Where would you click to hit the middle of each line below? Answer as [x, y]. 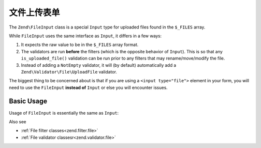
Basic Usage [28, 101]
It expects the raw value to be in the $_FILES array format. [80, 45]
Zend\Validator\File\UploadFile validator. [69, 72]
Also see [18, 121]
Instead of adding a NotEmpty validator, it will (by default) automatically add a [99, 65]
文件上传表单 [35, 13]
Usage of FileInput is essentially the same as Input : [64, 113]
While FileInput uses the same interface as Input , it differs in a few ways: [85, 36]
